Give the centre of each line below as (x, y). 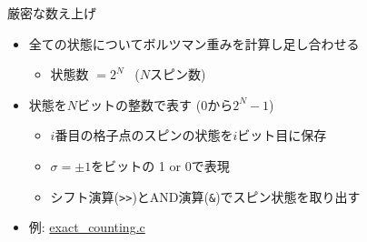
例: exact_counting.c (87, 227)
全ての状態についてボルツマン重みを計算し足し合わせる (194, 43)
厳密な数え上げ (52, 13)
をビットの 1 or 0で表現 (160, 165)
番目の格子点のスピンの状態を (144, 135)
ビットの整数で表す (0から (155, 104)
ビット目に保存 (282, 135)
